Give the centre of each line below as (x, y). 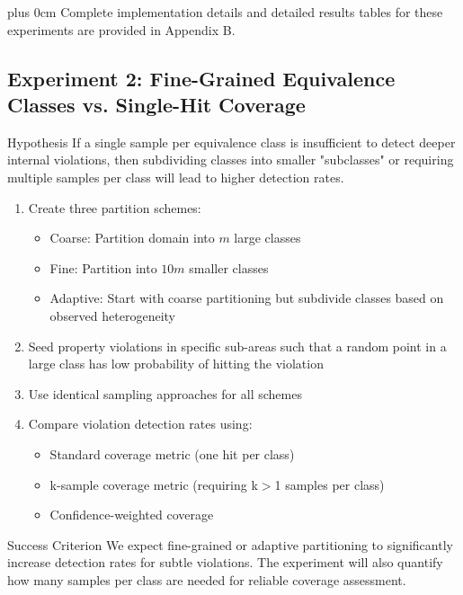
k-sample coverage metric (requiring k (154, 484)
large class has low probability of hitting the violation (176, 364)
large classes (267, 238)
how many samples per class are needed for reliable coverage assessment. (207, 579)
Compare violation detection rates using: (140, 424)
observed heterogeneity (112, 315)
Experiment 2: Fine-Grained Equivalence (201, 78)
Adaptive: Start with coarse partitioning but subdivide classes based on (247, 298)
